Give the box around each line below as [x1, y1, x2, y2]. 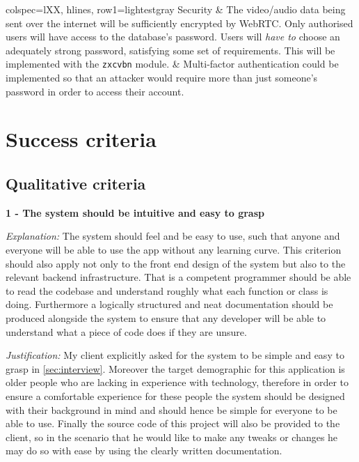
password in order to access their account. [6, 84, 184, 98]
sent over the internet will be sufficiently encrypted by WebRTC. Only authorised [6, 15, 353, 30]
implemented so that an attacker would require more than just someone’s [6, 70, 318, 85]
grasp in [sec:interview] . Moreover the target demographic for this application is [6, 361, 345, 376]
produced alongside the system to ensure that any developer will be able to [6, 310, 326, 325]
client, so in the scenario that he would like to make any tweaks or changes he [6, 429, 338, 444]
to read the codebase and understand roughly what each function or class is [6, 283, 328, 298]
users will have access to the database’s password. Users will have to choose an [6, 29, 340, 44]
